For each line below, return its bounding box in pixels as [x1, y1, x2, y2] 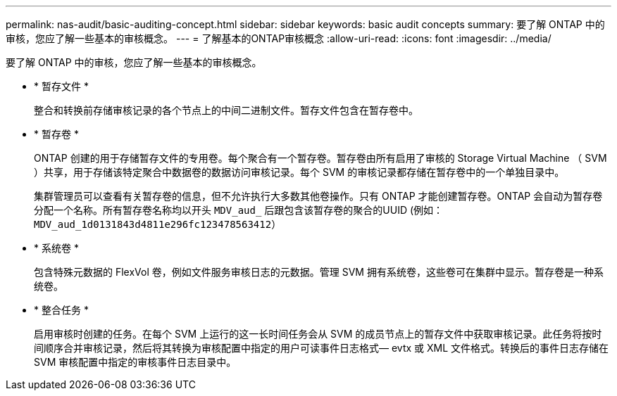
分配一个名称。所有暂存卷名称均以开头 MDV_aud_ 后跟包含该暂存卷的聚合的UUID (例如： [34, 204, 444, 216]
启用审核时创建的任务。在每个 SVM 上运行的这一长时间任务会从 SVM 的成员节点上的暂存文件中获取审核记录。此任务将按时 [34, 328, 602, 340]
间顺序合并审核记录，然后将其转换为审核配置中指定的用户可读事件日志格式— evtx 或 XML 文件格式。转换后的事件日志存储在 [34, 342, 609, 354]
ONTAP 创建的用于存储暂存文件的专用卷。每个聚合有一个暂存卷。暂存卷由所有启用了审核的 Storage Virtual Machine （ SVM [34, 152, 607, 164]
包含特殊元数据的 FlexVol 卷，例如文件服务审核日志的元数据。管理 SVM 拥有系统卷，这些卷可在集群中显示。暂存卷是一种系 [34, 266, 604, 278]
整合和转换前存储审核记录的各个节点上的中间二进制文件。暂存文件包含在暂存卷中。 [34, 104, 418, 116]
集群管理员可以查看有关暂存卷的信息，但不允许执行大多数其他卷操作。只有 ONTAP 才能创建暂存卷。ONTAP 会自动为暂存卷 [34, 190, 603, 202]
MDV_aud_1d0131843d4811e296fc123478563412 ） [34, 218, 282, 230]
